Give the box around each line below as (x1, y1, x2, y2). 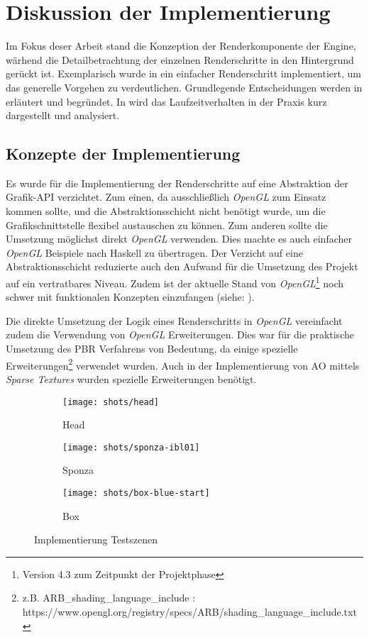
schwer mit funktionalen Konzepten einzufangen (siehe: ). (6, 289, 255, 304)
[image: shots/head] (62, 397, 160, 407)
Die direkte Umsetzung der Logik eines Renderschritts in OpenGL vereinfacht (6, 313, 343, 328)
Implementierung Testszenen (34, 532, 158, 547)
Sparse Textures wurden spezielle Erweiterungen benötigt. (6, 371, 257, 386)
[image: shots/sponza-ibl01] (62, 442, 200, 453)
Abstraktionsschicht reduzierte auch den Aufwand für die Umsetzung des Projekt (6, 259, 358, 274)
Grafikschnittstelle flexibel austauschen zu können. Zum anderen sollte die (6, 217, 328, 232)
